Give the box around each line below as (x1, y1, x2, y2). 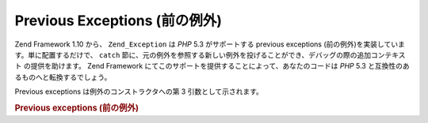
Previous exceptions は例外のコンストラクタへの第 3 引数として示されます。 (14, 87, 263, 96)
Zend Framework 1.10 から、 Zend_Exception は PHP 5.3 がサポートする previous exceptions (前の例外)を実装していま (14, 39, 406, 49)
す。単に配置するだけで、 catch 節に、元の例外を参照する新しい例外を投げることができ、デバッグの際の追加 (14, 50, 372, 59)
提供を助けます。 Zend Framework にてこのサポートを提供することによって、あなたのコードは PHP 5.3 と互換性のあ (30, 61, 410, 71)
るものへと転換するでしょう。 (14, 72, 112, 82)
